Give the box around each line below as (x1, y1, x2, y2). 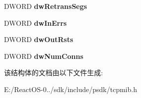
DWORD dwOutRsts (4, 34, 73, 45)
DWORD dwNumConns (4, 50, 84, 61)
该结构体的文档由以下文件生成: (4, 67, 103, 78)
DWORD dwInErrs (4, 17, 67, 28)
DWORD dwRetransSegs (4, 1, 87, 11)
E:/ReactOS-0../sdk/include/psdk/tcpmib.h (4, 84, 137, 94)
